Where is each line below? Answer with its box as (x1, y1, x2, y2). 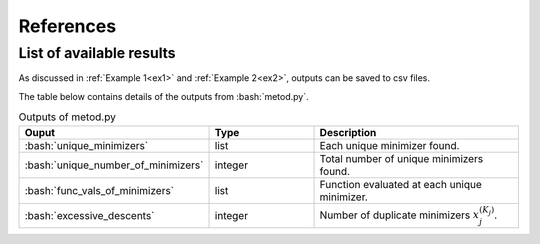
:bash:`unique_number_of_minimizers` (24, 158, 204, 172)
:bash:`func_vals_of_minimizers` (24, 183, 175, 197)
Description (319, 125, 377, 139)
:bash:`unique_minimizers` (24, 138, 149, 152)
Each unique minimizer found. (319, 138, 460, 152)
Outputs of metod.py (18, 110, 117, 124)
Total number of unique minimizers (319, 151, 484, 165)
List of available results (18, 44, 176, 62)
